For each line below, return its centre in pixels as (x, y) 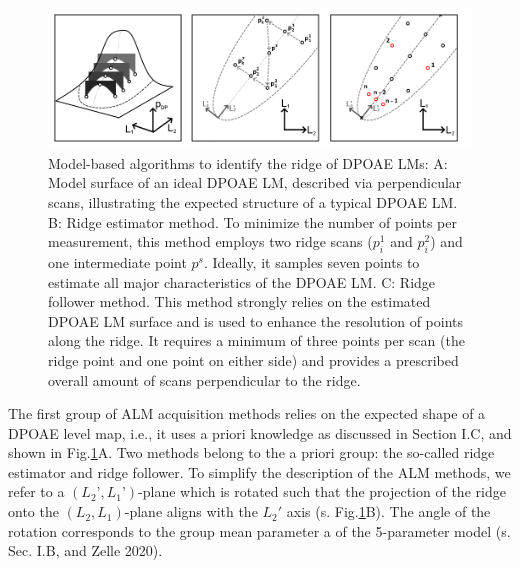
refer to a (36, 491)
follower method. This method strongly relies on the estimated (239, 301)
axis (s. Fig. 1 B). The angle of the (388, 511)
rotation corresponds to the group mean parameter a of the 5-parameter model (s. (259, 530)
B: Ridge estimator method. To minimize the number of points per (252, 221)
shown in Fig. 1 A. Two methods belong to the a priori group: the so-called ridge (251, 452)
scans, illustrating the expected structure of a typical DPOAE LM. (253, 201)
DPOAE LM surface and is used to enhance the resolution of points (256, 320)
